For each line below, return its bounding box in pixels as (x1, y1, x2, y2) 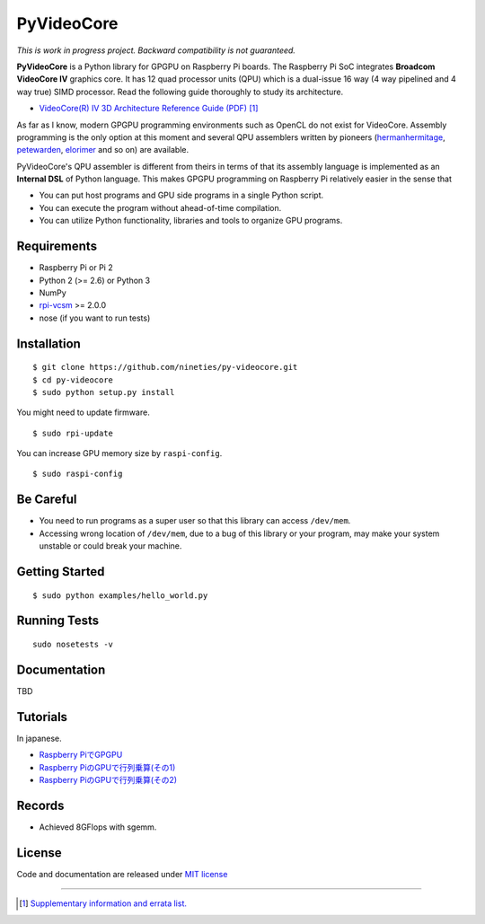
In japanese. (16, 733, 62, 744)
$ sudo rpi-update (32, 427, 114, 438)
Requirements (16, 239, 98, 254)
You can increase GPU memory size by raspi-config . (16, 448, 223, 459)
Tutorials (16, 709, 67, 725)
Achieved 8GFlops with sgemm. (39, 822, 157, 832)
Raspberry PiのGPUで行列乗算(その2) (39, 774, 178, 785)
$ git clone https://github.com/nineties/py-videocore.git (32, 362, 298, 373)
